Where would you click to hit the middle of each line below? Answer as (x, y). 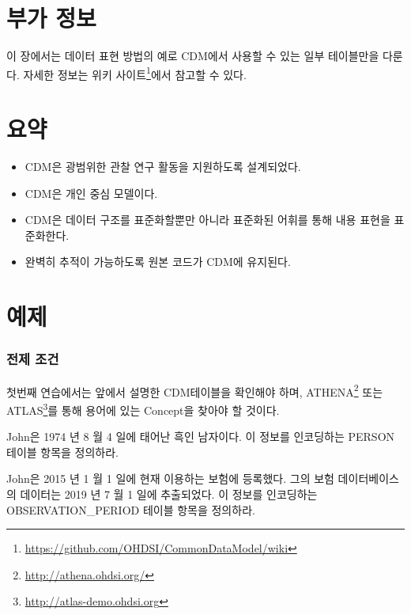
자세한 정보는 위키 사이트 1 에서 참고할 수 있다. (135, 73)
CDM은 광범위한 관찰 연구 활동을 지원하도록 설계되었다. (163, 167)
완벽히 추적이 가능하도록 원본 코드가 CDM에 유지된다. (158, 262)
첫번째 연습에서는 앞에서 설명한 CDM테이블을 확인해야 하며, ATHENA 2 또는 (195, 390)
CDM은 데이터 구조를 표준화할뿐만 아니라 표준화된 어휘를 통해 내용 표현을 (207, 220)
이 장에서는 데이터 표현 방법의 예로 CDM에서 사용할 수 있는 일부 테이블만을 (193, 56)
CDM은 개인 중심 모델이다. (91, 193)
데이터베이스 (368, 478)
